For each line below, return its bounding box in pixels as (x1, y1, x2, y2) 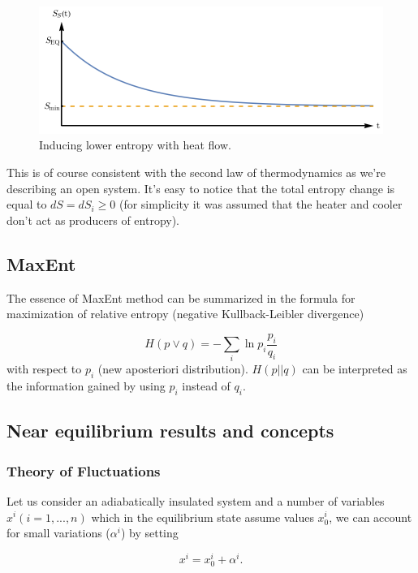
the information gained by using (6, 377, 166, 394)
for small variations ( (6, 524, 110, 541)
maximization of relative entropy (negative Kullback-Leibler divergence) (6, 305, 364, 322)
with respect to (6, 360, 82, 377)
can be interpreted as (302, 360, 407, 377)
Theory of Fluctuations (6, 460, 161, 480)
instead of (182, 377, 231, 394)
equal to (6, 196, 47, 213)
